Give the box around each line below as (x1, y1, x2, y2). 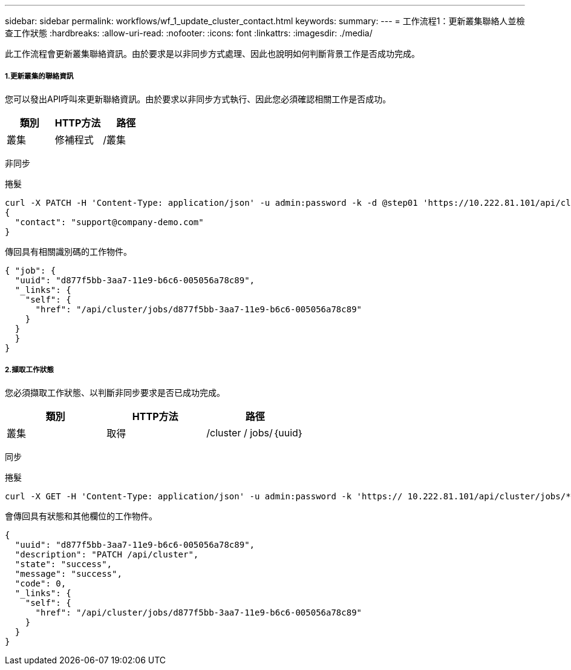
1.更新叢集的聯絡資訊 (5, 72, 74, 81)
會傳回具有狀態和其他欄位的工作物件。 (5, 510, 157, 521)
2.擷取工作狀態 (5, 366, 54, 375)
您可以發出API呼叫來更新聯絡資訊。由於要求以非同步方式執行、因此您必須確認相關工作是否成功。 (5, 93, 391, 104)
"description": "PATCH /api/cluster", (15, 549, 199, 559)
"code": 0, (15, 578, 67, 588)
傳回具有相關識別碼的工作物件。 (5, 246, 132, 257)
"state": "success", (15, 559, 113, 569)
